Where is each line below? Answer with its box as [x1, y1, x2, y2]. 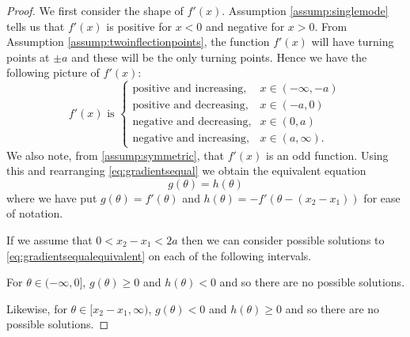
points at [6, 48, 50, 65]
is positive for [106, 17, 172, 34]
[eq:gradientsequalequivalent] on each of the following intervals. [6, 247, 312, 263]
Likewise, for [6, 300, 67, 316]
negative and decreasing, [132, 116, 252, 128]
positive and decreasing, [132, 100, 249, 112]
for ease [363, 189, 401, 206]
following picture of [6, 64, 100, 81]
